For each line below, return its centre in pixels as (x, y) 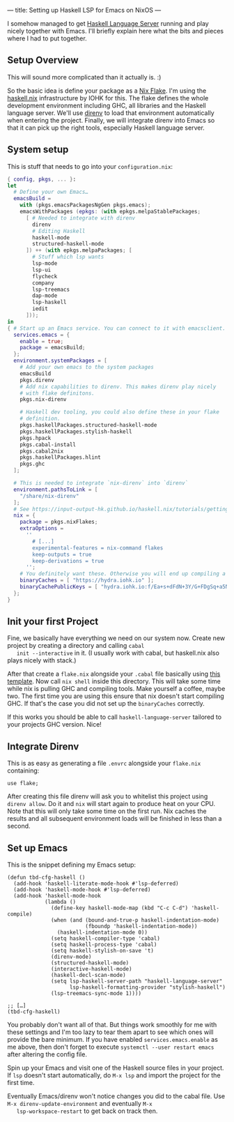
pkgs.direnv (37, 380)
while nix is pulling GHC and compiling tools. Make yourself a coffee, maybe (116, 689)
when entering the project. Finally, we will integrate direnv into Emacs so (111, 120)
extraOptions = (42, 529)
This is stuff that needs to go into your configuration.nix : (90, 166)
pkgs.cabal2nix (42, 451)
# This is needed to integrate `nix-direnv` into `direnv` (101, 483)
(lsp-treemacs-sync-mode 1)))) (96, 994)
